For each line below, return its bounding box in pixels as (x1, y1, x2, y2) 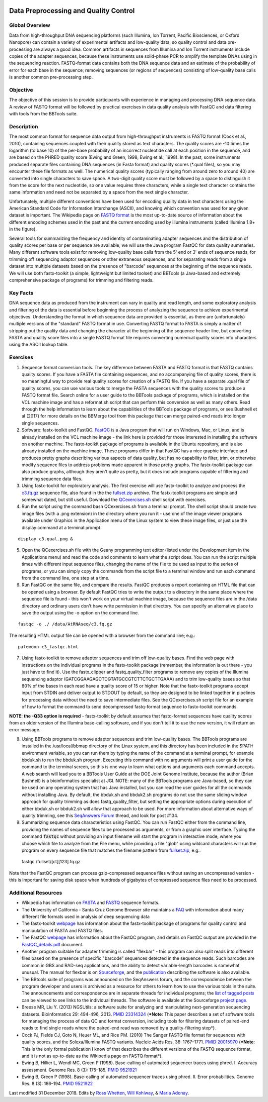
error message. (9, 727, 41, 733)
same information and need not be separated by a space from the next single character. (9, 189, 189, 195)
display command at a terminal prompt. (21, 524, 102, 530)
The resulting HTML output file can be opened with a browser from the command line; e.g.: (9, 632, 196, 638)
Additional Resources (9, 889, 62, 896)
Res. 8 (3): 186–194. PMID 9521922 (21, 1081, 93, 1087)
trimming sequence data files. (21, 476, 83, 482)
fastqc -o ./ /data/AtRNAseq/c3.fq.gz (18, 621, 113, 627)
